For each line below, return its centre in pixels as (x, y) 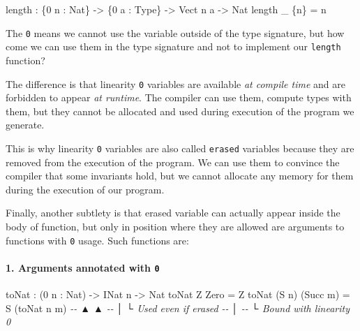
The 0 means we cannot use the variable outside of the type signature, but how (175, 32)
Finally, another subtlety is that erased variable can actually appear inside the (173, 213)
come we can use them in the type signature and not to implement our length (173, 46)
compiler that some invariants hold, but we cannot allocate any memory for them (180, 176)
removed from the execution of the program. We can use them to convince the (173, 162)
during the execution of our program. (85, 189)
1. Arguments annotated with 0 (83, 267)
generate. (25, 125)
